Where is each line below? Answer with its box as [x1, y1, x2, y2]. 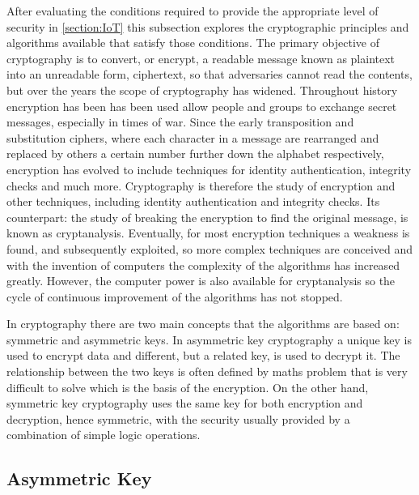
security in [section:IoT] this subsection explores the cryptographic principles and [6, 18, 409, 35]
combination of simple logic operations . [6, 426, 201, 443]
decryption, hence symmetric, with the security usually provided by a [6, 410, 350, 427]
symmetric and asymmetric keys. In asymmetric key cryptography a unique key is [6, 331, 413, 348]
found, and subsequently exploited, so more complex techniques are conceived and [6, 240, 413, 257]
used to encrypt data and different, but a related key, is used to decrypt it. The [6, 347, 400, 364]
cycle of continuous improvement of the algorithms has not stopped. [6, 288, 343, 305]
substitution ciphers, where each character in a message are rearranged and [6, 129, 379, 146]
